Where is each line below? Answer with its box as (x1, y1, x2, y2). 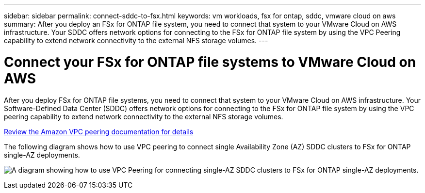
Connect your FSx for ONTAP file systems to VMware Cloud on (4, 53, 416, 70)
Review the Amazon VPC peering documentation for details (4, 127, 194, 136)
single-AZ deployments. (4, 150, 80, 159)
